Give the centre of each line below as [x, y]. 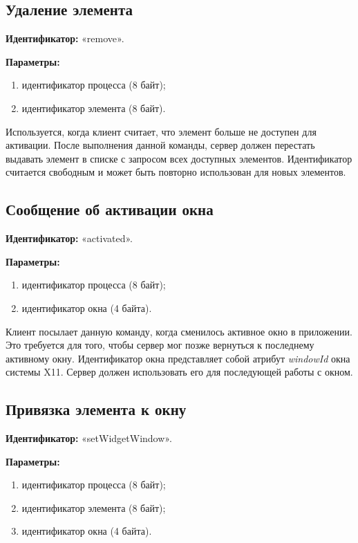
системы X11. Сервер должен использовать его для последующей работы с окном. [179, 372]
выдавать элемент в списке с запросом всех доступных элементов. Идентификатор [179, 158]
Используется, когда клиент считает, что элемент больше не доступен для [161, 131]
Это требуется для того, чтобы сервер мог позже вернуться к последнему [160, 345]
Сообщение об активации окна [110, 209]
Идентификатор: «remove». [65, 38]
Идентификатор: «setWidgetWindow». [89, 438]
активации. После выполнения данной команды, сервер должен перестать [160, 145]
